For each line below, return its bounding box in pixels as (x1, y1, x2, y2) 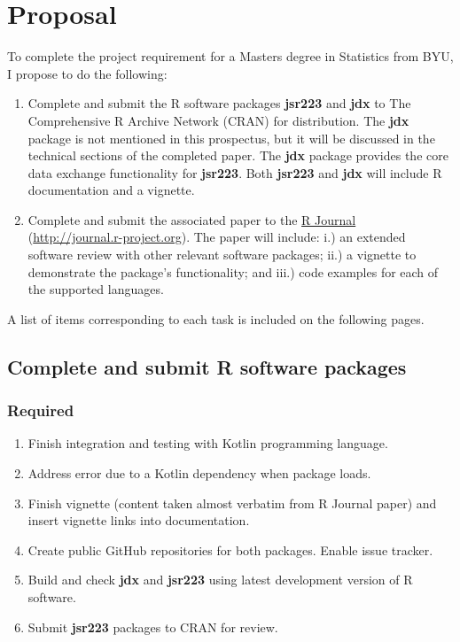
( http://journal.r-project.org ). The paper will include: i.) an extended (27, 228, 406, 246)
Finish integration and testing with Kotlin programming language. (27, 434, 388, 452)
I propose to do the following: (7, 64, 168, 82)
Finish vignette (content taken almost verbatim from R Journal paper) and (27, 493, 437, 512)
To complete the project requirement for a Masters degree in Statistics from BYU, (7, 47, 454, 66)
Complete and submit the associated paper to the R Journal (27, 210, 356, 228)
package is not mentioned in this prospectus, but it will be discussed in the (27, 128, 435, 147)
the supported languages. (27, 280, 164, 298)
